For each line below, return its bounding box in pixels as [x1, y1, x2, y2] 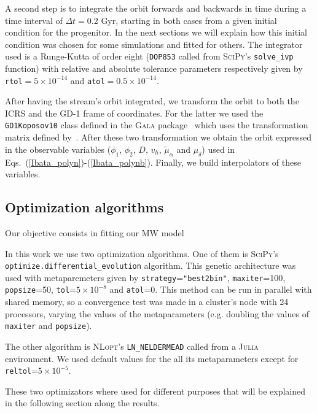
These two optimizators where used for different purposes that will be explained [5, 384, 306, 397]
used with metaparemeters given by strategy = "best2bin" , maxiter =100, [5, 271, 286, 284]
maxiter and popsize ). [5, 319, 92, 332]
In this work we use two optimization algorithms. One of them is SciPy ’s [5, 247, 279, 260]
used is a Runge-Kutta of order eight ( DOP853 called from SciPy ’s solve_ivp [5, 50, 294, 63]
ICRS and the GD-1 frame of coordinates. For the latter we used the [5, 106, 264, 119]
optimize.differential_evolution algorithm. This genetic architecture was [5, 259, 296, 272]
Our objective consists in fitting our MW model [5, 226, 184, 239]
